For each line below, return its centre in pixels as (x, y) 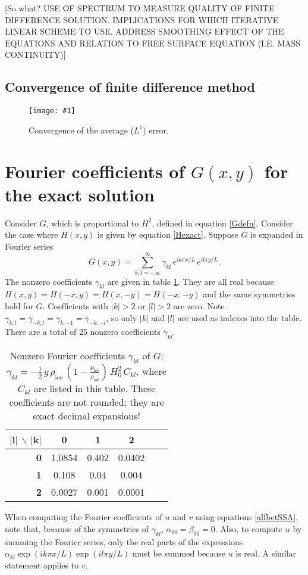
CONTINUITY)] (35, 55)
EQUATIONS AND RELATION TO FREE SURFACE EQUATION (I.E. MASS (153, 43)
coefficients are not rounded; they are (87, 402)
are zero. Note (199, 306)
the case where (32, 234)
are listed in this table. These (95, 388)
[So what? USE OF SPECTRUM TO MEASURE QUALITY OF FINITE (140, 8)
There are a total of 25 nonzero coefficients (83, 332)
